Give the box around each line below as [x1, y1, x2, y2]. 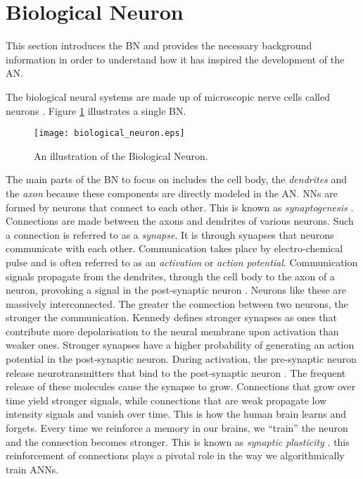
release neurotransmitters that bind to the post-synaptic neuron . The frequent [6, 365, 346, 380]
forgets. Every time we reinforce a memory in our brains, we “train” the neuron [6, 421, 348, 435]
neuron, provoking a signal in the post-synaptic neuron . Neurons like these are [6, 282, 347, 297]
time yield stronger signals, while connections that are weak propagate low [6, 392, 327, 407]
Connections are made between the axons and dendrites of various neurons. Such [6, 213, 354, 228]
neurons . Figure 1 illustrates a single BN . [6, 103, 186, 118]
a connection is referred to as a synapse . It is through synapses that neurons [6, 227, 334, 242]
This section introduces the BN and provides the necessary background [6, 38, 312, 53]
